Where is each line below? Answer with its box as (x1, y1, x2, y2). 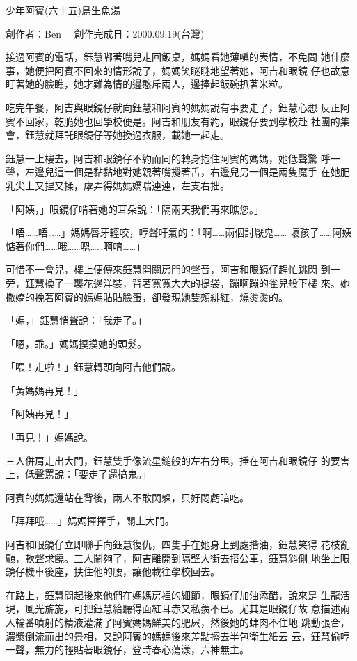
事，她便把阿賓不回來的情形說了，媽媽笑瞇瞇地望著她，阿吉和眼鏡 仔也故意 (6, 63, 350, 77)
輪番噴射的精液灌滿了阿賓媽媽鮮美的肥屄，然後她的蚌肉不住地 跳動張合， (15, 615, 350, 629)
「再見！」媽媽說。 (6, 430, 93, 444)
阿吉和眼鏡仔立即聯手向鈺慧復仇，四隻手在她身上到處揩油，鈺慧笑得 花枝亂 (6, 537, 350, 552)
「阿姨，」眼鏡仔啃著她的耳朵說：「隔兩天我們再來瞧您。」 (6, 201, 264, 216)
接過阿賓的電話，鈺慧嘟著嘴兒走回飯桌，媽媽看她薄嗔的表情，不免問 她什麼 (6, 49, 350, 64)
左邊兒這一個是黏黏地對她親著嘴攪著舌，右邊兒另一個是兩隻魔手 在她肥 (24, 164, 350, 179)
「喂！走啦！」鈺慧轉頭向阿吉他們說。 (6, 359, 181, 374)
